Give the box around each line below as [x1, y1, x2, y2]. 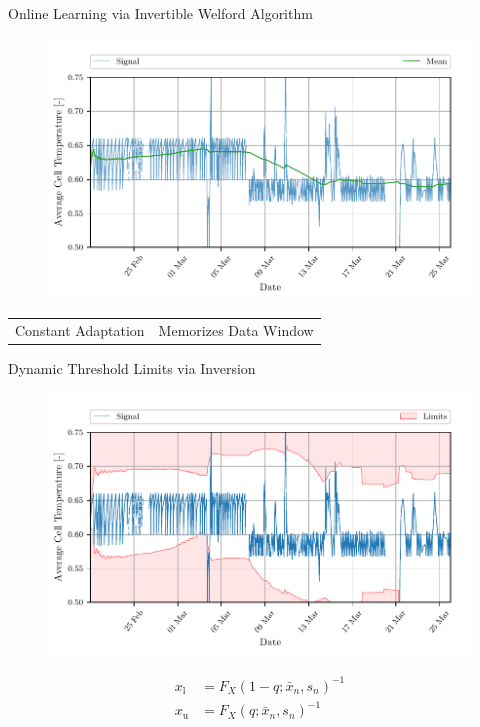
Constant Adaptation [15, 319, 145, 340]
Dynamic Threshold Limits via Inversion [8, 358, 256, 379]
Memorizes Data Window [158, 319, 314, 340]
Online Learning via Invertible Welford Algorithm [8, 3, 313, 23]
